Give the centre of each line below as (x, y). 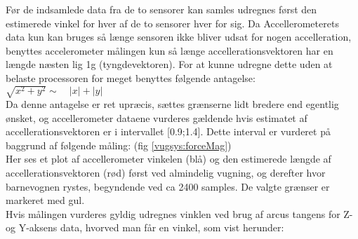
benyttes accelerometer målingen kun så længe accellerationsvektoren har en (170, 50)
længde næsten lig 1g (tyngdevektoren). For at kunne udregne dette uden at (169, 64)
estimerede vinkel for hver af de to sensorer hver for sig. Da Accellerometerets (172, 23)
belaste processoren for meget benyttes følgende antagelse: (131, 77)
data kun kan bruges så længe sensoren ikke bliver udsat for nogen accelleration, (179, 37)
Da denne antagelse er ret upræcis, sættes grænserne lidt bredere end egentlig (172, 104)
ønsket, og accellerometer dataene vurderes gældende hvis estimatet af (157, 117)
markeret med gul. (45, 200)
